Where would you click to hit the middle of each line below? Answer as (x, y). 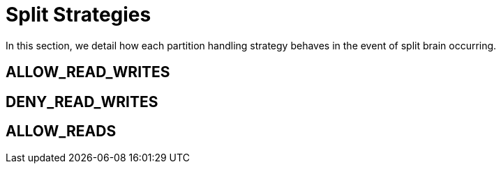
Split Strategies (78, 15)
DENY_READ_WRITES (82, 102)
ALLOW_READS (61, 131)
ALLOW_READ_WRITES (88, 72)
